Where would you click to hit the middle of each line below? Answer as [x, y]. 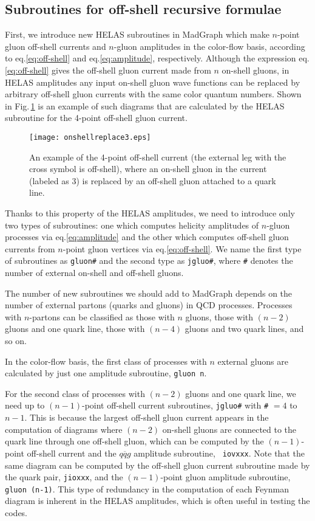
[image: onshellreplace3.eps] [90, 137]
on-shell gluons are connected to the [229, 429]
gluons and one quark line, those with [75, 329]
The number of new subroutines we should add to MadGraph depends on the [149, 293]
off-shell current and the [72, 453]
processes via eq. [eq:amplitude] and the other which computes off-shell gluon [147, 237]
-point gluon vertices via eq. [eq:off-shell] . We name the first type [182, 248]
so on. [16, 340]
